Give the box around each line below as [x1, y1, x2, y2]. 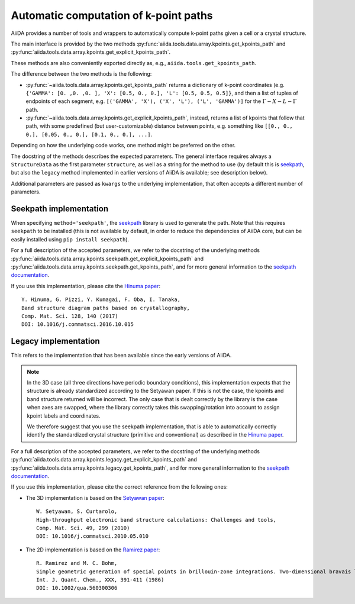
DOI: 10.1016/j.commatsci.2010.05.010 [36, 533, 149, 540]
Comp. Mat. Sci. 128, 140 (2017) [21, 313, 118, 319]
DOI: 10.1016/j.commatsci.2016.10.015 [21, 321, 134, 328]
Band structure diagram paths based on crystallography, [21, 305, 191, 311]
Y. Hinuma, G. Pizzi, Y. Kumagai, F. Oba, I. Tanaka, [21, 296, 180, 303]
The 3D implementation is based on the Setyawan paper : [25, 494, 165, 501]
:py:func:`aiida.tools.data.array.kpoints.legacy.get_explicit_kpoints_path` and [11, 456, 198, 463]
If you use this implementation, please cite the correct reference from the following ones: [11, 483, 228, 490]
